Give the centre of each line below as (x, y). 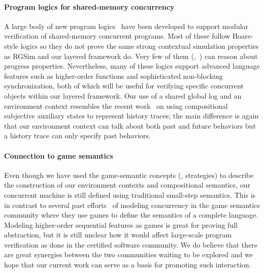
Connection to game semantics (59, 155)
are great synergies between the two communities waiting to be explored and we (128, 254)
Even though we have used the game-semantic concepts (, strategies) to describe (129, 175)
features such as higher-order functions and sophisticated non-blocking (113, 75)
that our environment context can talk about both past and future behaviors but (130, 125)
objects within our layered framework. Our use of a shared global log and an (123, 95)
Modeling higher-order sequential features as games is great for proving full (121, 224)
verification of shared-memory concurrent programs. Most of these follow (117, 36)
